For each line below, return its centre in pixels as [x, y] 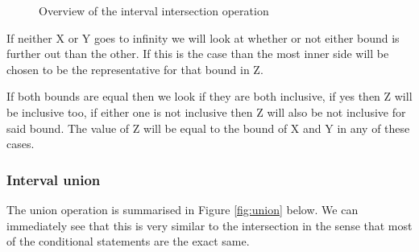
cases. [21, 144]
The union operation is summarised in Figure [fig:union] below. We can [183, 209]
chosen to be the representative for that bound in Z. [135, 69]
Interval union [54, 179]
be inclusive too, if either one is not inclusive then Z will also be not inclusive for [206, 112]
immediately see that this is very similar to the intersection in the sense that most [209, 225]
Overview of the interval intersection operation [154, 10]
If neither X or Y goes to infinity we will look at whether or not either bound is [203, 37]
